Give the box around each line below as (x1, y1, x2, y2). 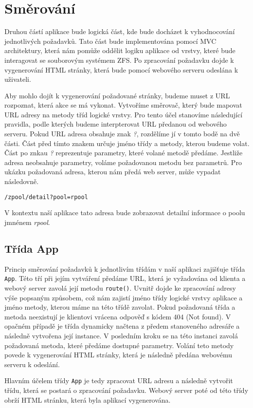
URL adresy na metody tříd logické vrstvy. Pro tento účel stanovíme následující (4, 109, 243, 119)
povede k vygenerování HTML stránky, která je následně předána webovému (4, 350, 232, 360)
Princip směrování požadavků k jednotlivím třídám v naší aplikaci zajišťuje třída (4, 263, 245, 274)
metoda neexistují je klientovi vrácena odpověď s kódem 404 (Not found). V (4, 311, 231, 321)
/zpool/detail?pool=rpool (4, 193, 88, 201)
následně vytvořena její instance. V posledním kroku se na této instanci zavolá (4, 330, 238, 340)
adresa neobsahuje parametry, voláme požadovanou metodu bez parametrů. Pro (4, 157, 242, 167)
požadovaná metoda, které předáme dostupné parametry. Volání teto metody (4, 340, 234, 350)
